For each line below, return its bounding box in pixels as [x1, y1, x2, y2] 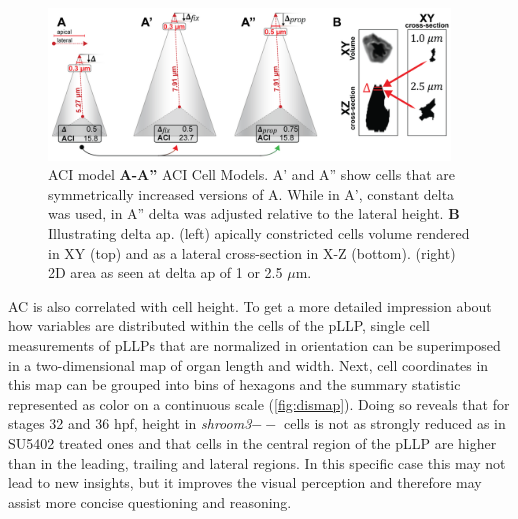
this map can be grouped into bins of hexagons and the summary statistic [8, 374, 461, 395]
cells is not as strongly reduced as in [284, 413, 506, 434]
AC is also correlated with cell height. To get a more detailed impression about [8, 295, 492, 316]
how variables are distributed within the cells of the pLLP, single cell [8, 315, 430, 336]
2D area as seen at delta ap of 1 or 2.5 [48, 262, 283, 283]
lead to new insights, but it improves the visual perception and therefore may [8, 472, 482, 493]
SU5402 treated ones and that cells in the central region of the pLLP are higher [8, 432, 497, 453]
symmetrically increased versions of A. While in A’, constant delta [48, 183, 455, 204]
